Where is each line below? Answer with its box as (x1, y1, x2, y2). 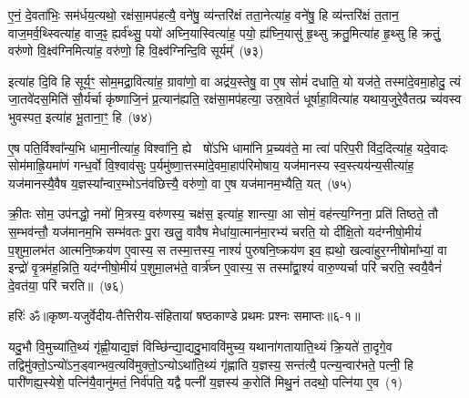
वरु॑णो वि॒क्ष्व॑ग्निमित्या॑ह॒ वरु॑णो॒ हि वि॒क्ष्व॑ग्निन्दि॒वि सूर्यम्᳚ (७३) (8, 41, 264, 60)
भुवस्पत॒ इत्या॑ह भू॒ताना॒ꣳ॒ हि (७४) (8, 107, 153, 126)
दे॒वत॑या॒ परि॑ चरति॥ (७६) (8, 275, 125, 294)
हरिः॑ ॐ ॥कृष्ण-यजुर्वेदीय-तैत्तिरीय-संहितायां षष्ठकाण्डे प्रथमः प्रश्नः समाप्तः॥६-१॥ (8, 306, 361, 325)
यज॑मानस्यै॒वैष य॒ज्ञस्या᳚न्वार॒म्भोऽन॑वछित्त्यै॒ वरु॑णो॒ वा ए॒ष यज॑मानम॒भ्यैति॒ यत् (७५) (8, 173, 352, 192)
